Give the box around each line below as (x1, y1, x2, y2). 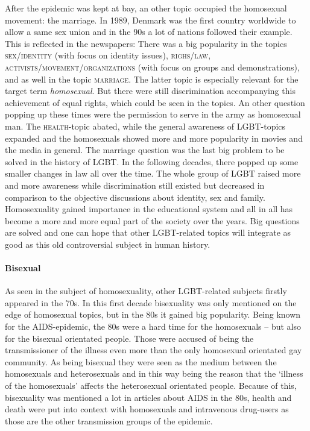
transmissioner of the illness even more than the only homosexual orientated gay (5, 344, 302, 356)
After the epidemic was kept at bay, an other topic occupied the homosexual (5, 2, 287, 14)
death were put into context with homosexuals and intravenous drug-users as (5, 403, 289, 415)
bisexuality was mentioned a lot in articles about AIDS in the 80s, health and (5, 391, 292, 403)
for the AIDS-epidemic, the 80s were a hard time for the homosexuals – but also (5, 320, 302, 333)
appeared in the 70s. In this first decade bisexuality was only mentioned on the (5, 296, 297, 309)
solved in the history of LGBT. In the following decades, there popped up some (5, 155, 299, 168)
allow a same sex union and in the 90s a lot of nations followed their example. (5, 25, 293, 38)
